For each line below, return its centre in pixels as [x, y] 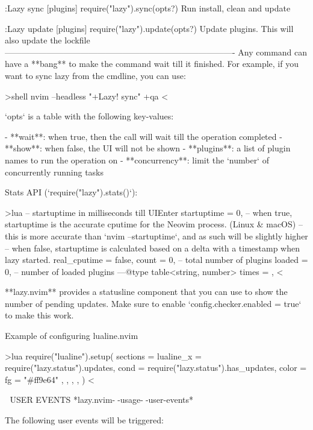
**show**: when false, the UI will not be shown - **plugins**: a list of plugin [148, 148]
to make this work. [39, 315]
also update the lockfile [48, 40]
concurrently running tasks [54, 172]
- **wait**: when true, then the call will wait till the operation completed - [144, 136]
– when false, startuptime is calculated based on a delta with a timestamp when [152, 248]
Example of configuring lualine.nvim [72, 336]
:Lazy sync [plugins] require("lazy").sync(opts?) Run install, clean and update [148, 8]
